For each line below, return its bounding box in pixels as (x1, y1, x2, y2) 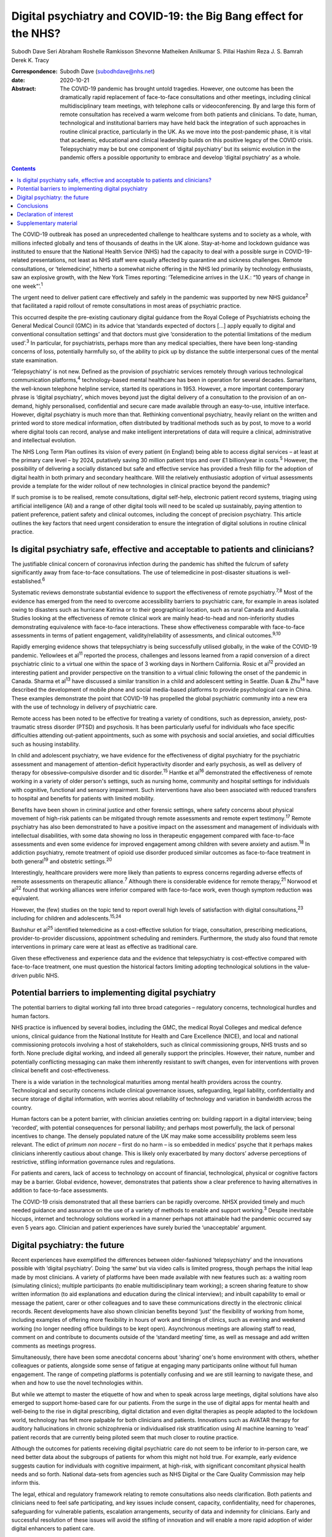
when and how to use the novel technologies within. (11, 1379, 143, 1386)
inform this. (11, 1479, 41, 1487)
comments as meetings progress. (11, 1342, 97, 1349)
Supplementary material (17, 219, 78, 227)
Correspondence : (11, 68, 58, 75)
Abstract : (11, 85, 36, 92)
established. (11, 577, 42, 585)
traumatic (11, 723, 36, 730)
